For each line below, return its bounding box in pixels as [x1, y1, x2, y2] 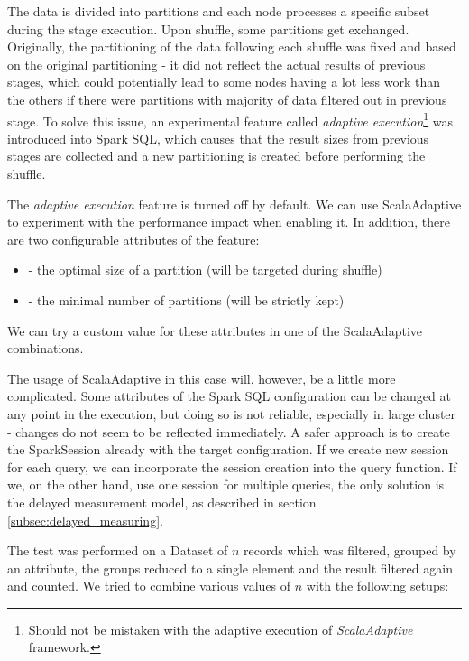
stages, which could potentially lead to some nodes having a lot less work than [7, 72, 440, 91]
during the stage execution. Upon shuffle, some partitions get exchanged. [7, 19, 409, 38]
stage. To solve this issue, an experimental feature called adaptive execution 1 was [7, 108, 454, 130]
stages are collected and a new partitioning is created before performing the [7, 146, 426, 165]
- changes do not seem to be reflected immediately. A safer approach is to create [7, 422, 450, 441]
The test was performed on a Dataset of [7, 541, 228, 560]
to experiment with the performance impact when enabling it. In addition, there [7, 212, 450, 231]
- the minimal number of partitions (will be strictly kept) [28, 290, 345, 309]
